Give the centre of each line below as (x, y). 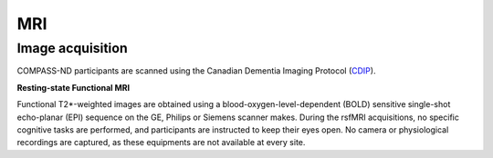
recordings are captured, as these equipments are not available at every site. (161, 143)
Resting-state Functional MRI (73, 87)
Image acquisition (72, 48)
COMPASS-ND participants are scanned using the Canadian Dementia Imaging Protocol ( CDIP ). (196, 71)
